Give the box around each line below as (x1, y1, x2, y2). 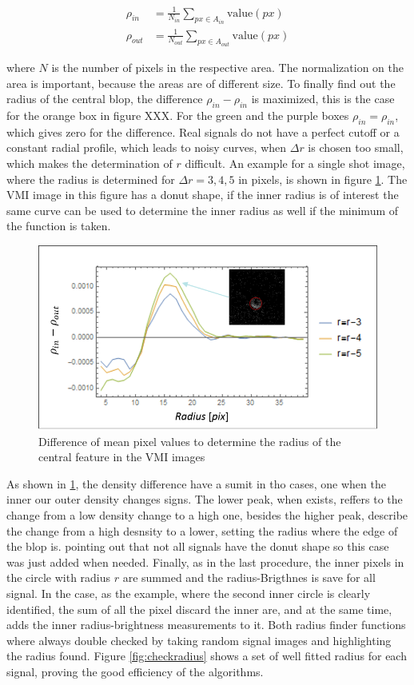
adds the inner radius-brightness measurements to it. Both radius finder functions (6, 616, 406, 633)
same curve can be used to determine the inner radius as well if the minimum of (6, 201, 399, 218)
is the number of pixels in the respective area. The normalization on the (51, 58, 404, 75)
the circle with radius (6, 569, 111, 586)
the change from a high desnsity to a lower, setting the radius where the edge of (6, 522, 398, 539)
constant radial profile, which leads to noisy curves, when (6, 139, 287, 156)
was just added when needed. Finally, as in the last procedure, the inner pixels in (6, 553, 404, 570)
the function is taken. (6, 217, 111, 234)
